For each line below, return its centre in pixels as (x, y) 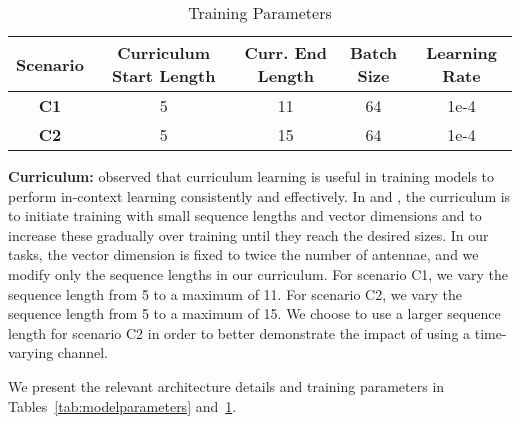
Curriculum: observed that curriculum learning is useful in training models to (251, 176)
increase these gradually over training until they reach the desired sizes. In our (248, 234)
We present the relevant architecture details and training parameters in (226, 385)
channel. (83, 352)
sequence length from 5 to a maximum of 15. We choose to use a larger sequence (254, 313)
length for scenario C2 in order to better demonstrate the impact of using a (239, 332)
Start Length (163, 75)
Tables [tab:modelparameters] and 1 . (122, 405)
